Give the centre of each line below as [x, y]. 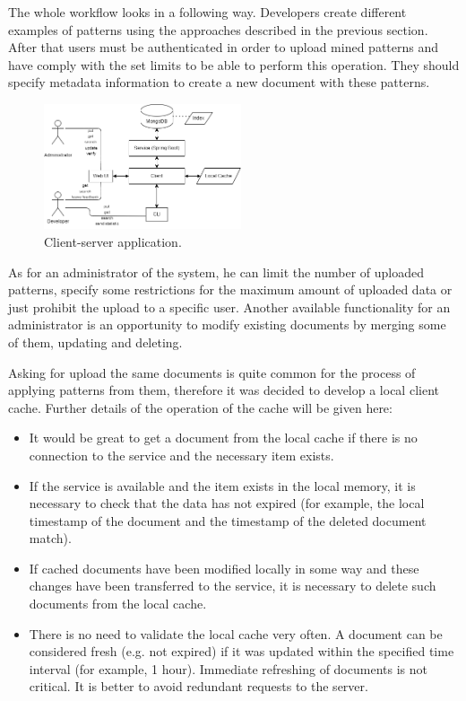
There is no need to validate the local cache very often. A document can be [236, 633]
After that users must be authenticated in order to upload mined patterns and [224, 47]
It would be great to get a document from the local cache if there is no [223, 438]
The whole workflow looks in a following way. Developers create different [207, 12]
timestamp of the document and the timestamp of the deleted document [228, 520]
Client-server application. [113, 241]
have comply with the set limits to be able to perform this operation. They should [234, 64]
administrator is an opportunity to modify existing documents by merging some [227, 324]
